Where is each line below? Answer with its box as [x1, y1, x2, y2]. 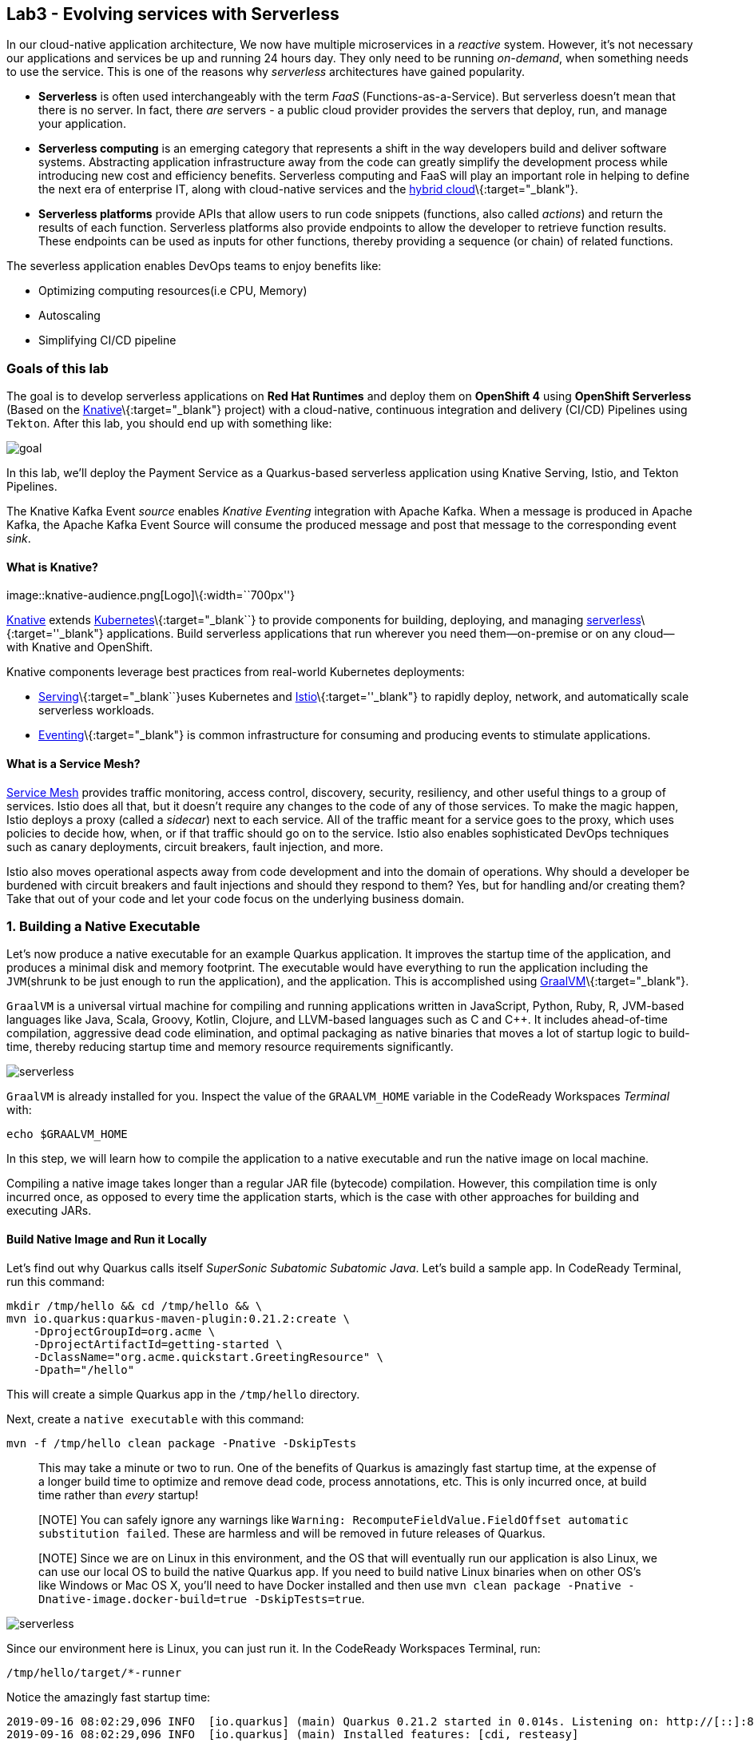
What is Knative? [6, 559, 98, 574]
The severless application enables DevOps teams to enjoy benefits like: [6, 259, 382, 273]
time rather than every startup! [38, 1487, 199, 1502]
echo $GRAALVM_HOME [6, 1128, 128, 1141]
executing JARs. [6, 1204, 92, 1218]
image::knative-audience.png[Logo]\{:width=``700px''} [6, 588, 296, 603]
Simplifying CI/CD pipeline [38, 333, 177, 348]
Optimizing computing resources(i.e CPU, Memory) [38, 284, 308, 298]
